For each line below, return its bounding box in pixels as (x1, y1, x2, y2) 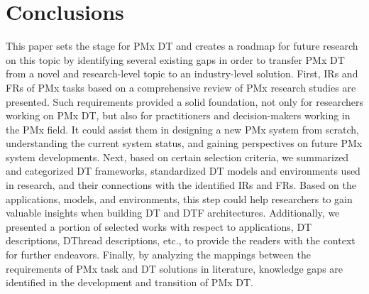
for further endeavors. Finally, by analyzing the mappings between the (6, 247, 311, 262)
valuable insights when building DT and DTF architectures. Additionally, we (6, 205, 340, 220)
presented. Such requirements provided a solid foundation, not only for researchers (6, 94, 363, 109)
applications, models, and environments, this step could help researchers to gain (6, 191, 353, 206)
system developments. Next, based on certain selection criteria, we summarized (6, 149, 349, 164)
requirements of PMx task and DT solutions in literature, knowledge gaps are (6, 261, 343, 276)
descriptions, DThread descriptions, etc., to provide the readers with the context (6, 233, 356, 248)
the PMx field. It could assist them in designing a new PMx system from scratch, (6, 121, 359, 136)
